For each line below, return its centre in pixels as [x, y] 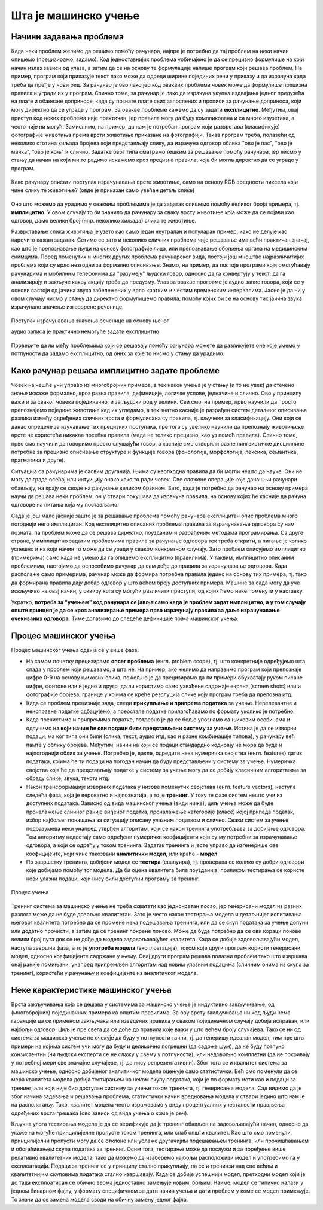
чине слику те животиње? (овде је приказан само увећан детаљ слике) [103, 190]
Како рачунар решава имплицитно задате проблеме [115, 371]
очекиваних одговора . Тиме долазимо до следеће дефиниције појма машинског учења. [125, 618]
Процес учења [30, 892]
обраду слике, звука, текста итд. [68, 778]
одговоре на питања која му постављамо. [65, 505]
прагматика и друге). [38, 460]
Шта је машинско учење [75, 16]
